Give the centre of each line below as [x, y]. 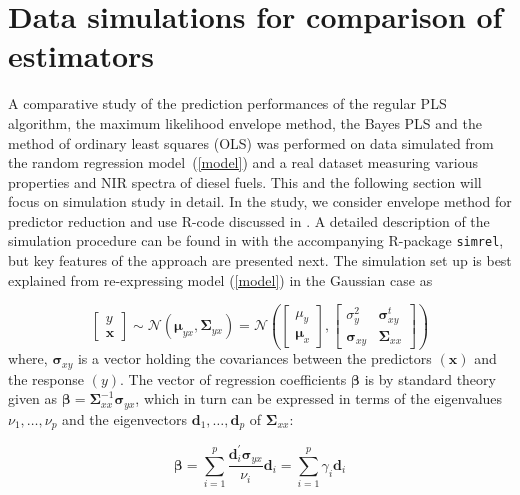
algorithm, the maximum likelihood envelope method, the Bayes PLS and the [245, 122]
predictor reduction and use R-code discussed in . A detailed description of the [249, 220]
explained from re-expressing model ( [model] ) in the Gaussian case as [220, 279]
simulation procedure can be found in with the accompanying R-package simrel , [256, 240]
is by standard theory [430, 378]
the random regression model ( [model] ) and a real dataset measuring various [243, 162]
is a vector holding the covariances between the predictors [254, 358]
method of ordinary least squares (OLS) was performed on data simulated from [251, 142]
